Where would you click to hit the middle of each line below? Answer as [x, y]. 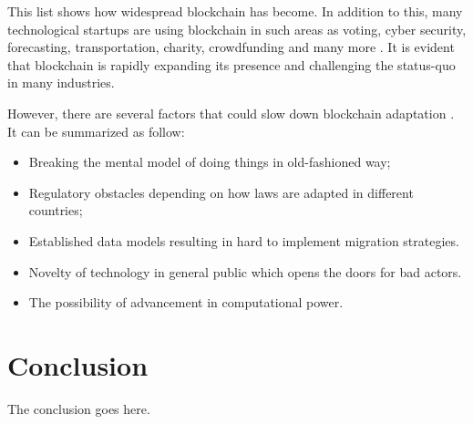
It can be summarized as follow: [96, 131]
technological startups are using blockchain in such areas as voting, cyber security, [237, 29]
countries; [56, 210]
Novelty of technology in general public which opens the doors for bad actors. [245, 271]
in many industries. [61, 83]
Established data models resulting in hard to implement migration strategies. [244, 240]
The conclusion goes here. [79, 408]
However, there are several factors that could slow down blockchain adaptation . [231, 113]
